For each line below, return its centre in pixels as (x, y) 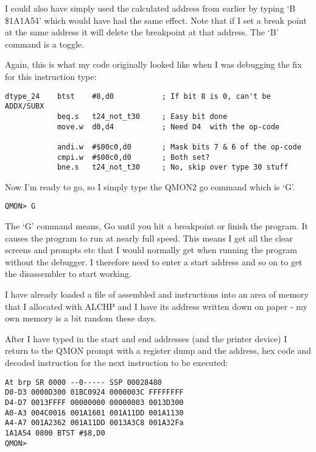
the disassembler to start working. (68, 274)
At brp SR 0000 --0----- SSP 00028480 (83, 382)
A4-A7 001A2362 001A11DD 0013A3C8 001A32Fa (94, 423)
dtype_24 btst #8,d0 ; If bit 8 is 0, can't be (138, 96)
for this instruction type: (51, 76)
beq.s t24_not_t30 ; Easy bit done (142, 116)
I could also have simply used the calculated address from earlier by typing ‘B (150, 8)
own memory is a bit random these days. (81, 318)
